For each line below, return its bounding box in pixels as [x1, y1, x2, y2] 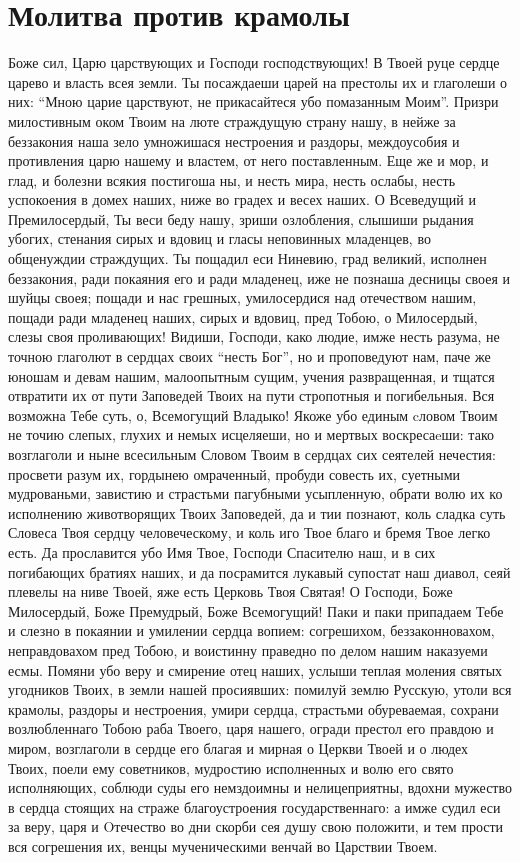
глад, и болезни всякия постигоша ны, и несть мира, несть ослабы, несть [8, 169, 456, 190]
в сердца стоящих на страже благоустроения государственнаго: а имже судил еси [8, 796, 501, 817]
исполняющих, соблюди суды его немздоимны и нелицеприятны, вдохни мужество [8, 777, 512, 798]
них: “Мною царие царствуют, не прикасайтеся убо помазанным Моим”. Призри [8, 91, 499, 112]
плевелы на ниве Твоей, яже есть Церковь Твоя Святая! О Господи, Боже [8, 581, 453, 602]
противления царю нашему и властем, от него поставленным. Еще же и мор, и [8, 150, 489, 171]
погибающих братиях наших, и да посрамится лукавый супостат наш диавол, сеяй [8, 561, 511, 582]
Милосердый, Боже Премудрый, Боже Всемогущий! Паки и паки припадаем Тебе [8, 600, 504, 621]
